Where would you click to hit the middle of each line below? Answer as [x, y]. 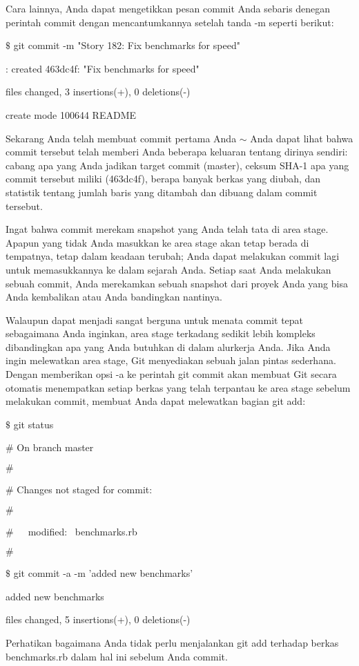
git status [33, 424]
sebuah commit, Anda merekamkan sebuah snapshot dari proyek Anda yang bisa [177, 283]
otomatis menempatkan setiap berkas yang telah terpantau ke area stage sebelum [178, 387]
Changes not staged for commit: [85, 489]
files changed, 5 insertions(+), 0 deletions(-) [98, 619]
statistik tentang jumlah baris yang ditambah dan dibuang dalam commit [162, 192]
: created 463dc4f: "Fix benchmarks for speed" [103, 68]
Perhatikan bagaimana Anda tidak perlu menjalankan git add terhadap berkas [172, 643]
